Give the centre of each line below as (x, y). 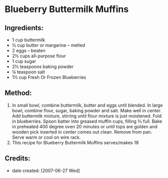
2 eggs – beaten (29, 51)
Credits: (18, 159)
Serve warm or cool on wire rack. (46, 137)
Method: (18, 93)
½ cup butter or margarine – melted (49, 45)
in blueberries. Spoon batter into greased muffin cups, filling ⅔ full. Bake (87, 121)
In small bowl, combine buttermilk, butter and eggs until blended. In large (87, 105)
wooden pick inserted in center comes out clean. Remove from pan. (82, 132)
